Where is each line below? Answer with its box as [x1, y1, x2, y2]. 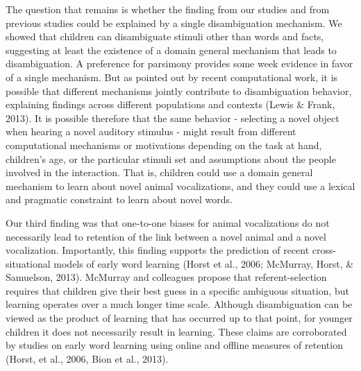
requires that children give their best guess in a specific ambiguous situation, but [6, 283, 349, 297]
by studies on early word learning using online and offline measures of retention [6, 338, 343, 352]
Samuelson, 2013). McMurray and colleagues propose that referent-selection [6, 270, 327, 284]
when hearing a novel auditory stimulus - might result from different [6, 124, 296, 139]
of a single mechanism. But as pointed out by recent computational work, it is [6, 69, 338, 84]
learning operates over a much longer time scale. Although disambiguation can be [6, 297, 353, 311]
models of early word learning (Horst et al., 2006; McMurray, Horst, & [53, 256, 354, 270]
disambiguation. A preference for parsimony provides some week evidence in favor [6, 56, 353, 71]
